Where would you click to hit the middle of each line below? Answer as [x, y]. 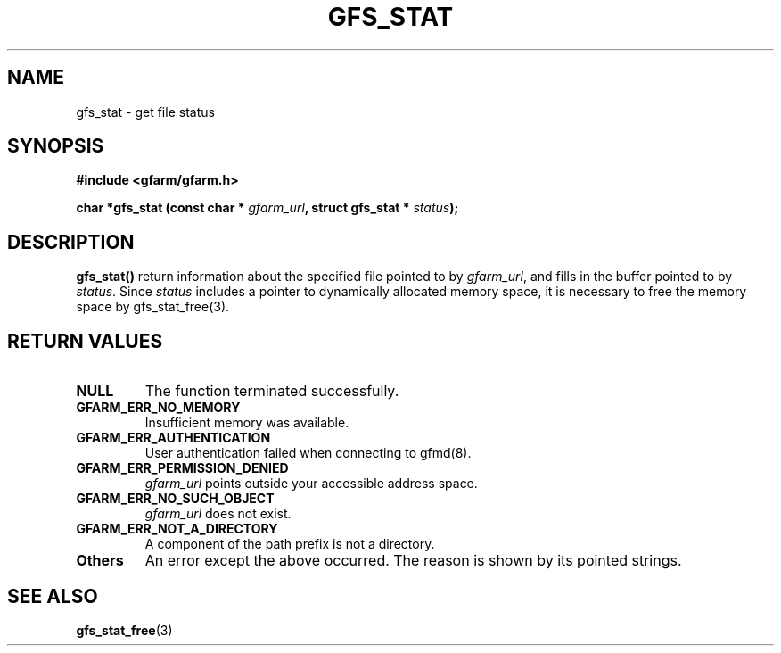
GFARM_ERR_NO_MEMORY [158, 408]
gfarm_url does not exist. [218, 514]
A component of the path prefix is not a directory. [290, 544]
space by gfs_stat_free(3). [153, 307]
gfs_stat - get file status [145, 112]
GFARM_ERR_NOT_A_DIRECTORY [177, 529]
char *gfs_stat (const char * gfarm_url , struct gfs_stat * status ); [267, 208]
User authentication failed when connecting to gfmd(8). [308, 453]
